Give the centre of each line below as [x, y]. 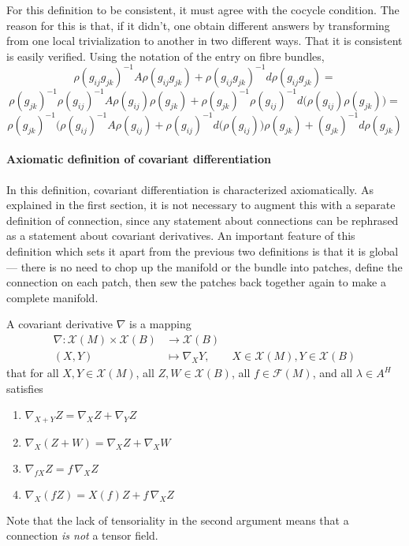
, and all [333, 373]
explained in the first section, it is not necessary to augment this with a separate [201, 205]
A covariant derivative [60, 324]
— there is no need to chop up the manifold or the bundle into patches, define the [204, 266]
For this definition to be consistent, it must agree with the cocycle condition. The [203, 9]
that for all [33, 373]
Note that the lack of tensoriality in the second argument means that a [178, 520]
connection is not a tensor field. [82, 535]
